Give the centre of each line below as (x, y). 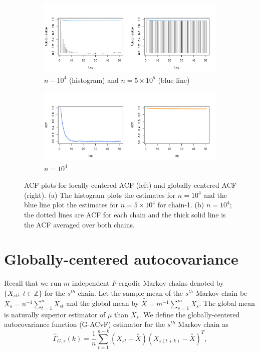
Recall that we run (33, 283)
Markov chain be (221, 292)
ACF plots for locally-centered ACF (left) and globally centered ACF (130, 185)
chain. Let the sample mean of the (131, 292)
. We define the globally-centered (189, 314)
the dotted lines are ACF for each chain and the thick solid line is (125, 214)
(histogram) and (94, 80)
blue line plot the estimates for (71, 205)
